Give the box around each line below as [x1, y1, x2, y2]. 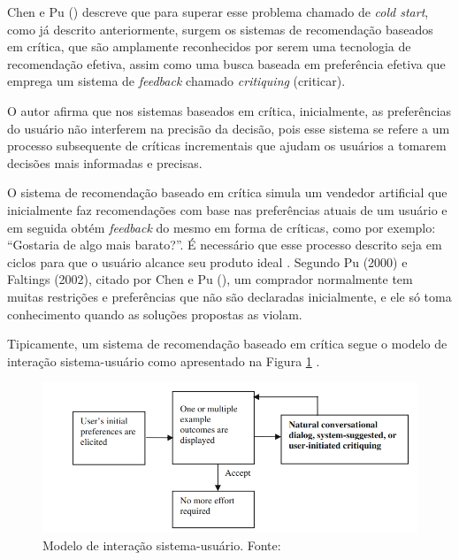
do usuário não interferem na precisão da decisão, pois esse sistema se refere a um [7, 119, 450, 137]
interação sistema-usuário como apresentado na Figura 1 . [7, 351, 320, 370]
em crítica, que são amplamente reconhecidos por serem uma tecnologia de [7, 37, 411, 56]
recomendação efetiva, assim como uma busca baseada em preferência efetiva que [7, 54, 446, 73]
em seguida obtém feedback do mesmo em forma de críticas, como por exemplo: [7, 218, 436, 236]
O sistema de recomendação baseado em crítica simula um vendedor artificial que [7, 183, 448, 202]
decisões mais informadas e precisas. [7, 153, 203, 172]
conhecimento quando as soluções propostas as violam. [7, 304, 302, 323]
